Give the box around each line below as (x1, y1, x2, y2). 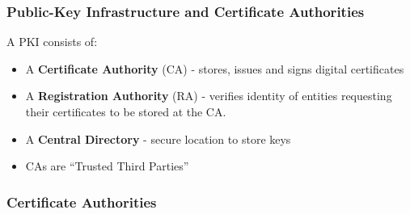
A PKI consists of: (6, 33, 98, 50)
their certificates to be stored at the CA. (25, 103, 226, 120)
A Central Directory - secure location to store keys (25, 130, 291, 147)
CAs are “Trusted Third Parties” (25, 157, 189, 174)
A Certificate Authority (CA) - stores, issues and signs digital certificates (25, 60, 404, 77)
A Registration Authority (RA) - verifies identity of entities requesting (25, 87, 392, 104)
